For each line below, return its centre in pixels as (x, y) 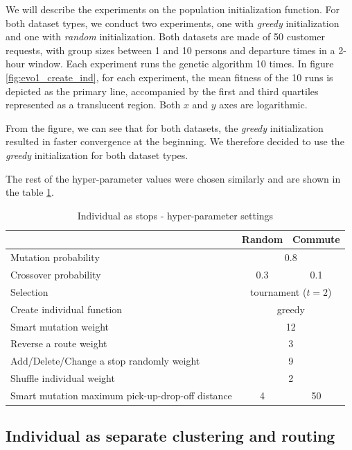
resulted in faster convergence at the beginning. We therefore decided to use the (175, 141)
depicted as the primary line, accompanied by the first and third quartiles (162, 91)
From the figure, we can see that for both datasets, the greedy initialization (165, 127)
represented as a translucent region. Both (93, 105)
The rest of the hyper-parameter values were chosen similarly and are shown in (173, 178)
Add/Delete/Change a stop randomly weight (105, 361)
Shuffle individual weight (63, 378)
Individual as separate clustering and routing (170, 436)
